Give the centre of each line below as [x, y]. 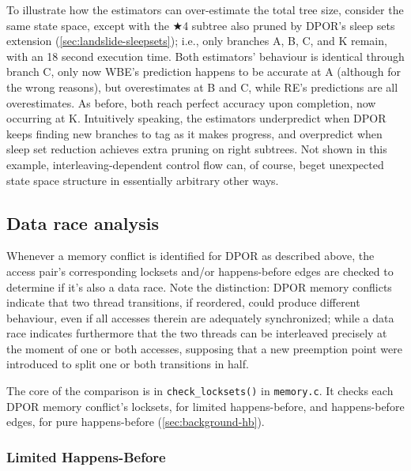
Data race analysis [83, 222]
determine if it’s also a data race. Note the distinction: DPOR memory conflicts [199, 286]
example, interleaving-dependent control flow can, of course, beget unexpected [195, 164]
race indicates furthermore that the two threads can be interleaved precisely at [197, 333]
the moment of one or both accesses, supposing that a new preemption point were [204, 348]
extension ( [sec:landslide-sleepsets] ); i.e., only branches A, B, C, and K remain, [197, 41]
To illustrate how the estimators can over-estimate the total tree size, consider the [205, 9]
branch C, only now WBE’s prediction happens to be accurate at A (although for [204, 72]
